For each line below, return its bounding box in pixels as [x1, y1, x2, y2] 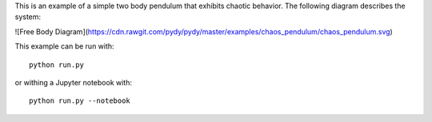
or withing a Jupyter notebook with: [14, 77, 132, 87]
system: [14, 12, 42, 22]
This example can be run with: [14, 41, 115, 51]
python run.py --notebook [29, 96, 131, 105]
